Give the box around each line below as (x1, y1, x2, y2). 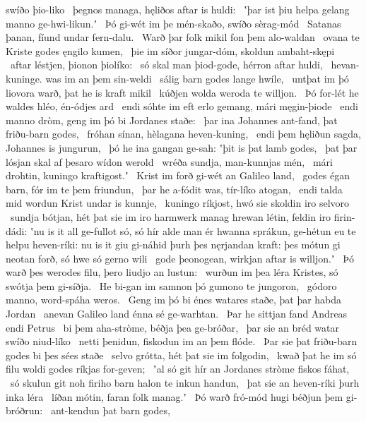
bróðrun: (6, 403, 43, 418)
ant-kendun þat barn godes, (50, 403, 170, 418)
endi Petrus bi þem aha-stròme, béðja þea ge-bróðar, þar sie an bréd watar (6, 320, 340, 334)
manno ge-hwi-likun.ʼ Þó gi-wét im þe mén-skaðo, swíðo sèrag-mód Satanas (6, 16, 341, 30)
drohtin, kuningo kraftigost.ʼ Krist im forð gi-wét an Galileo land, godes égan (6, 168, 350, 183)
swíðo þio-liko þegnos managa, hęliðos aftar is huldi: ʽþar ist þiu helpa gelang (6, 2, 350, 16)
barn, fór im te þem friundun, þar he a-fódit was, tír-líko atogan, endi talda (6, 181, 343, 196)
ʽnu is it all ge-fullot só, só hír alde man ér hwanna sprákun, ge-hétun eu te (30, 223, 356, 238)
